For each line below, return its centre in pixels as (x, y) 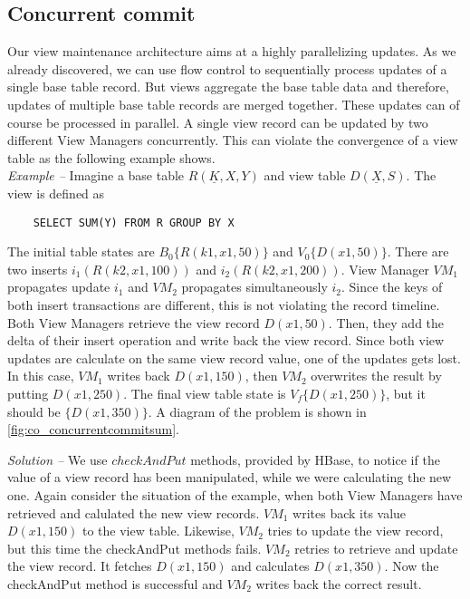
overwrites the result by (376, 376)
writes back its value (350, 512)
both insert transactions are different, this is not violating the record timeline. (224, 304)
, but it (406, 393)
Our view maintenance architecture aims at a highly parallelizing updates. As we (232, 51)
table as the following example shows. (111, 157)
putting (28, 393)
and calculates (270, 566)
